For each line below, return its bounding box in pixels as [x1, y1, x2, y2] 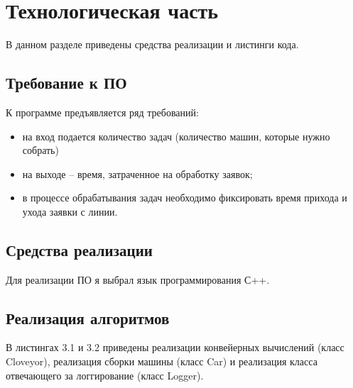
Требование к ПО [6, 72, 127, 94]
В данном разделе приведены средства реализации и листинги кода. [6, 37, 299, 52]
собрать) [22, 143, 59, 157]
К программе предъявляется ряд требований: [6, 104, 199, 119]
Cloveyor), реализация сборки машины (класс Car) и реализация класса [6, 354, 317, 369]
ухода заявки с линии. [22, 204, 118, 218]
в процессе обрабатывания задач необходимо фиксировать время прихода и [22, 190, 347, 205]
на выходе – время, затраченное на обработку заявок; [22, 166, 253, 181]
